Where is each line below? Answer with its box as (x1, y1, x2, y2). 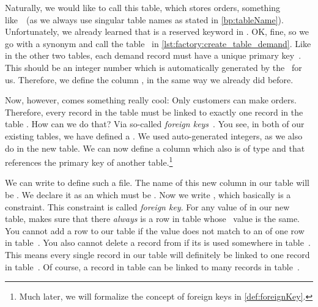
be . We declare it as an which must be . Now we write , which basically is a (5, 188, 291, 201)
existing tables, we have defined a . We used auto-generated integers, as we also (5, 129, 303, 142)
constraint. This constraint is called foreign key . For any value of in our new (5, 200, 290, 213)
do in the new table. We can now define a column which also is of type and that (5, 141, 305, 154)
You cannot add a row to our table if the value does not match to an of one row (5, 224, 305, 237)
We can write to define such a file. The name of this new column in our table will (5, 176, 309, 189)
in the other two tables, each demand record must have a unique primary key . (5, 49, 301, 62)
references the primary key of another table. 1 (5, 154, 173, 168)
